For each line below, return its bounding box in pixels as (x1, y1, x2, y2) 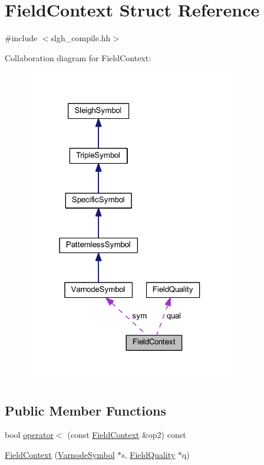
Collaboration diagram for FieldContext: (5, 51, 151, 64)
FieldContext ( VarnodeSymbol (5, 449, 115, 460)
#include (5, 32, 38, 44)
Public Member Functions (5, 401, 166, 419)
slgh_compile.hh (51, 32, 111, 44)
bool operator (5, 429, 54, 441)
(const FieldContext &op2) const (67, 429, 186, 441)
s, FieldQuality (121, 449, 176, 460)
